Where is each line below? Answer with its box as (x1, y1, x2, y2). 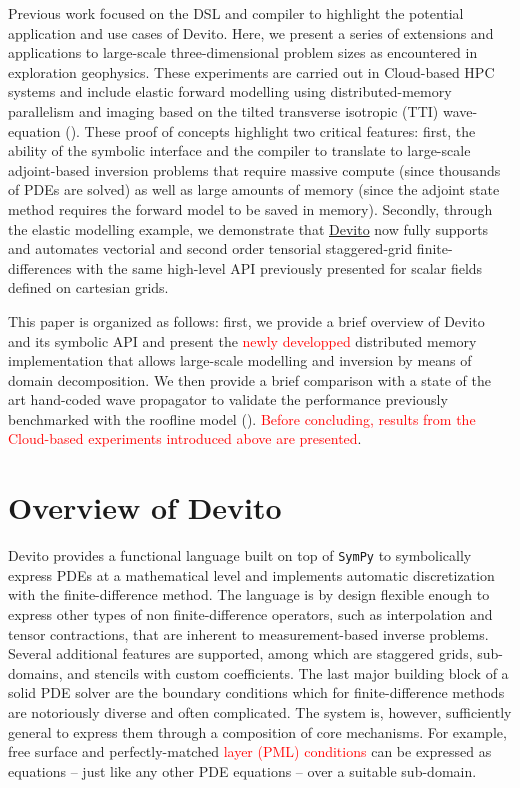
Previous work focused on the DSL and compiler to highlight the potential (8, 3, 464, 23)
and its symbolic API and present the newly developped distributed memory (8, 330, 477, 351)
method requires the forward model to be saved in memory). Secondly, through (8, 198, 493, 219)
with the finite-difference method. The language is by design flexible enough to (8, 584, 490, 605)
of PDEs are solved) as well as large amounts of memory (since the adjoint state (8, 179, 500, 200)
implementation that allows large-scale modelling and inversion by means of (8, 350, 472, 371)
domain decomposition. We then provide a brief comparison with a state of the (8, 369, 491, 390)
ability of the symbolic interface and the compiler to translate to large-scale (8, 140, 471, 161)
